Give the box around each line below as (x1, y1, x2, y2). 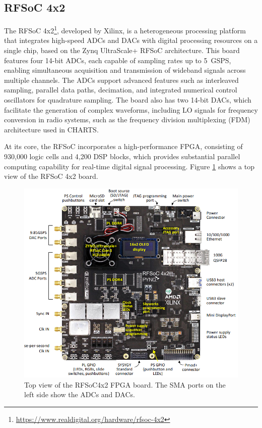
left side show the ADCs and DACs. (24, 389, 135, 400)
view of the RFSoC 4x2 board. (4, 171, 98, 181)
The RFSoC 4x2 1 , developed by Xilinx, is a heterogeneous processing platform (4, 24, 246, 35)
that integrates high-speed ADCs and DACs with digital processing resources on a (4, 35, 258, 45)
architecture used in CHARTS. (4, 124, 99, 134)
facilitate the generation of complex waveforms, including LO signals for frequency (4, 104, 258, 115)
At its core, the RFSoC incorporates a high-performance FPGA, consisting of (4, 141, 243, 152)
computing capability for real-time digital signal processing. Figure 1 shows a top (4, 161, 254, 171)
